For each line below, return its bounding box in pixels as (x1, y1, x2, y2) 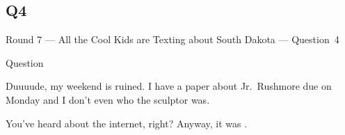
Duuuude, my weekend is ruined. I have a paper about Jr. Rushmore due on (6, 79, 332, 93)
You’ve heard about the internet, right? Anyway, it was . (6, 116, 248, 130)
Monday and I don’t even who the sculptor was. (6, 92, 210, 106)
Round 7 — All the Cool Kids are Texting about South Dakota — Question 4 (6, 32, 339, 47)
